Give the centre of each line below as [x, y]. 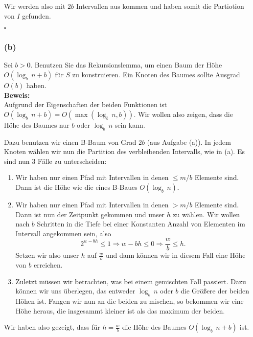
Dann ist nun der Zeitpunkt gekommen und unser [90, 214]
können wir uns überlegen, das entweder [75, 291]
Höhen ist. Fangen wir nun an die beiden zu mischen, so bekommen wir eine [129, 301]
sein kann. [130, 124]
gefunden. [37, 15]
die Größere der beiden [215, 291]
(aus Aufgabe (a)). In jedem [189, 142]
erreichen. [48, 265]
